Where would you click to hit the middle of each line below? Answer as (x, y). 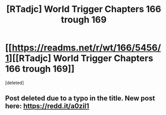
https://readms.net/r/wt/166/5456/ (86, 48)
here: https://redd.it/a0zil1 (47, 106)
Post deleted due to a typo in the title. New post (80, 98)
